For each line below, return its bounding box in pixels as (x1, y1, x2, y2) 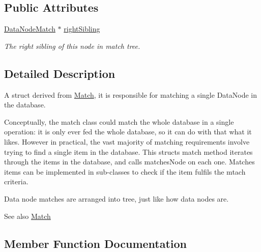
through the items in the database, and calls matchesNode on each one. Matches (4, 156, 255, 167)
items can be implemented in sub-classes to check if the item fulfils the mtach (4, 166, 246, 177)
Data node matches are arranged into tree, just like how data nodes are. (4, 193, 229, 204)
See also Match (4, 210, 51, 221)
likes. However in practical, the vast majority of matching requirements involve (4, 136, 250, 147)
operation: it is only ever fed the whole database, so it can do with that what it (4, 126, 252, 137)
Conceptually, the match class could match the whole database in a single (4, 116, 234, 127)
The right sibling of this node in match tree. (4, 40, 140, 51)
